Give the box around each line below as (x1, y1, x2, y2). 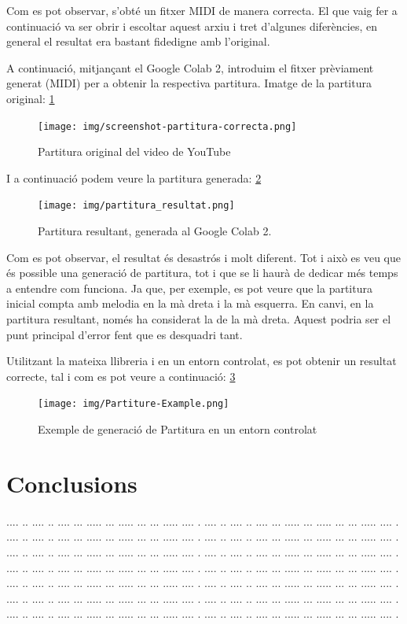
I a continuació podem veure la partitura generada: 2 (6, 169, 262, 186)
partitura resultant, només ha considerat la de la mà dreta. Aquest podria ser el (6, 311, 391, 327)
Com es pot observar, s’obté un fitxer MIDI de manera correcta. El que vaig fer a (6, 2, 398, 18)
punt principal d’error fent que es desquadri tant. (6, 326, 243, 342)
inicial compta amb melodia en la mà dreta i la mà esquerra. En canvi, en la (6, 295, 374, 312)
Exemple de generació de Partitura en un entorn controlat (38, 421, 317, 438)
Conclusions (6, 467, 137, 499)
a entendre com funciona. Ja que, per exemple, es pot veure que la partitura (6, 279, 372, 296)
